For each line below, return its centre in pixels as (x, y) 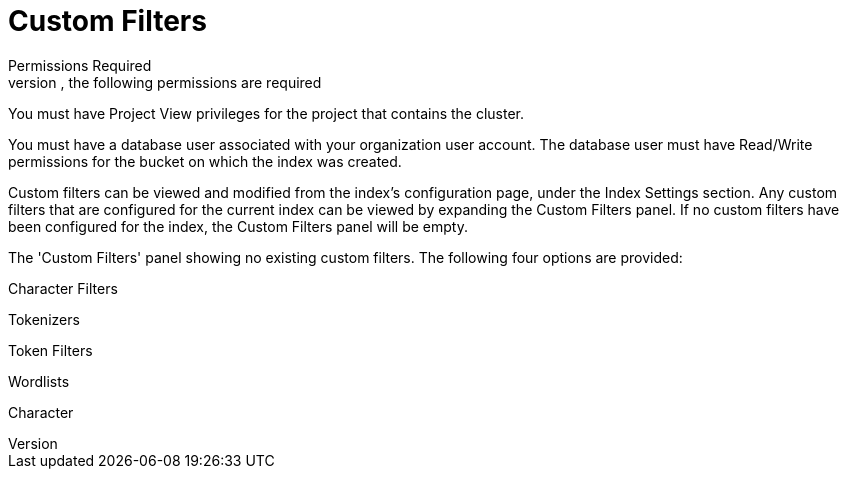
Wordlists (39, 381)
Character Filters (63, 288)
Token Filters (50, 350)
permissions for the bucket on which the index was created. (205, 161)
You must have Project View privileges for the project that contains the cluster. (266, 113)
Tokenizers (44, 319)
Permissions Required (80, 65)
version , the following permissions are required (165, 82)
